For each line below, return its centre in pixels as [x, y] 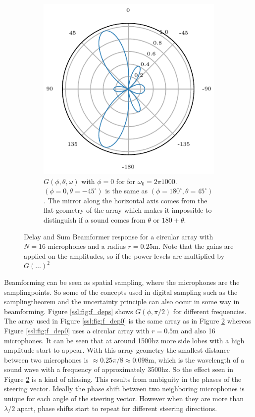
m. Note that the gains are [193, 246]
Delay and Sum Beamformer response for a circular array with [119, 236]
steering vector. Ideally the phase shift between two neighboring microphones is [124, 389]
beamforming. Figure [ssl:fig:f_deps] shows [69, 311]
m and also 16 [194, 330]
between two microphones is [46, 359]
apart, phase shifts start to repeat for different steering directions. [117, 408]
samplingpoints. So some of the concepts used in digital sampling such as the [121, 292]
